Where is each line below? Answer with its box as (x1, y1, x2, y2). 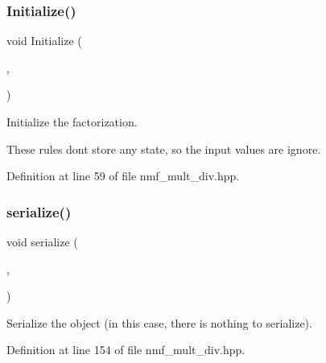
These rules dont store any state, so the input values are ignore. (6, 140, 321, 157)
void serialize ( (6, 233, 78, 250)
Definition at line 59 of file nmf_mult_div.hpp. (6, 167, 240, 184)
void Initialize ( (6, 32, 82, 49)
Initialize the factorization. (6, 113, 138, 130)
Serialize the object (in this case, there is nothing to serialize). (6, 314, 312, 331)
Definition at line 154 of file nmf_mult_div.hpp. (6, 341, 246, 358)
